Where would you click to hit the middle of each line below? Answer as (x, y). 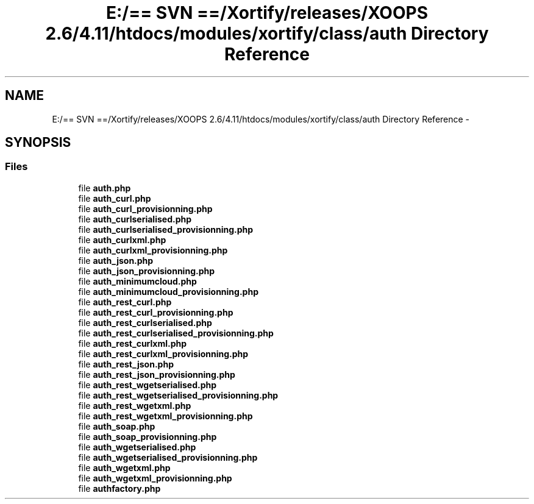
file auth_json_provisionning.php (147, 271)
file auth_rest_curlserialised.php (145, 322)
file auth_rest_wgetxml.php (135, 405)
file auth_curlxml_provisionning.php (153, 250)
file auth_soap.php (117, 426)
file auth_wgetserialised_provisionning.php (168, 457)
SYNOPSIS (38, 143)
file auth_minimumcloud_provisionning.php (168, 291)
